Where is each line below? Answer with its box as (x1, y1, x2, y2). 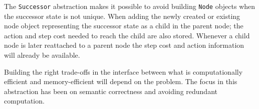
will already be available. (4, 50, 80, 60)
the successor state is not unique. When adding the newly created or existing (4, 10, 240, 21)
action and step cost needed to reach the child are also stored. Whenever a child (4, 30, 250, 40)
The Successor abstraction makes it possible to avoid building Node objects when (4, 1, 255, 11)
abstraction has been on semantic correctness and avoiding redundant (4, 86, 217, 96)
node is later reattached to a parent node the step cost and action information (4, 40, 244, 50)
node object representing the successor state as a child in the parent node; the (4, 20, 243, 31)
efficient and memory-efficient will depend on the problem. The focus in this (4, 76, 237, 87)
